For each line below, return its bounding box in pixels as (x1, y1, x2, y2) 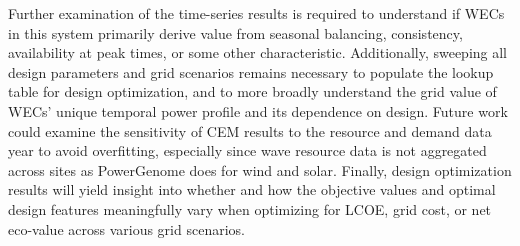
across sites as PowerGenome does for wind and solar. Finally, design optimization (8, 159, 512, 180)
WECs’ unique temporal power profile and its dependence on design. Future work (8, 100, 508, 121)
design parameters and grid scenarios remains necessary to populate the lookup (8, 61, 494, 82)
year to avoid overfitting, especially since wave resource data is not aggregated (8, 140, 487, 161)
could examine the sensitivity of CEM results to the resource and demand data (8, 120, 492, 141)
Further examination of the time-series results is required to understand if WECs (8, 3, 505, 23)
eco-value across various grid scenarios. (8, 218, 245, 239)
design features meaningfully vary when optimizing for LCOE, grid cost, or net (8, 198, 492, 219)
